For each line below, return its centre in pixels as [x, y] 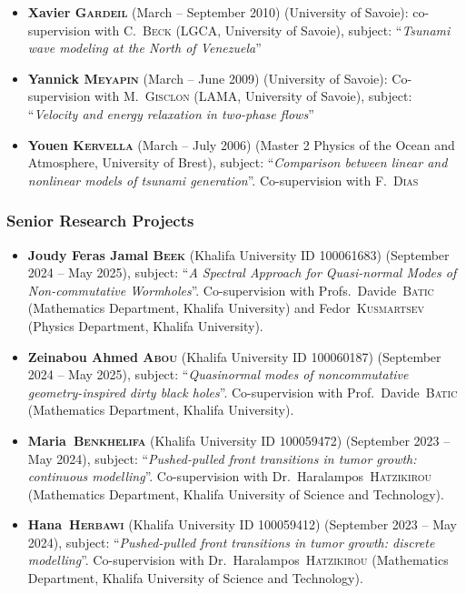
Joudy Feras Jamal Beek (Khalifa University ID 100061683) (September [238, 254]
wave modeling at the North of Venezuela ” [144, 48]
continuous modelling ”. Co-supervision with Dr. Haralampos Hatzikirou [230, 476]
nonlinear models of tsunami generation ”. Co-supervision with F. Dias [223, 180]
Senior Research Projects [100, 221]
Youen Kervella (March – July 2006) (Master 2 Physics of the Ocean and [241, 144]
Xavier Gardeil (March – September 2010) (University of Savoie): [218, 12]
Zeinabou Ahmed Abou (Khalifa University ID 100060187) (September [234, 356]
